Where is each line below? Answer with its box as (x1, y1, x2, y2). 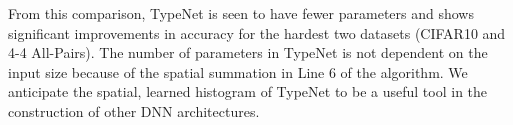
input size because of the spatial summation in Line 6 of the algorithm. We (8, 61, 468, 82)
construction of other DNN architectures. (8, 100, 260, 121)
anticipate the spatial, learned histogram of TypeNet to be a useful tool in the (8, 81, 488, 102)
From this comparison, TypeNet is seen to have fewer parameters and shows (8, 3, 474, 23)
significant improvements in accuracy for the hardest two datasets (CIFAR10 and (8, 22, 506, 43)
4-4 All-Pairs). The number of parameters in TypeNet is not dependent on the (8, 42, 488, 63)
